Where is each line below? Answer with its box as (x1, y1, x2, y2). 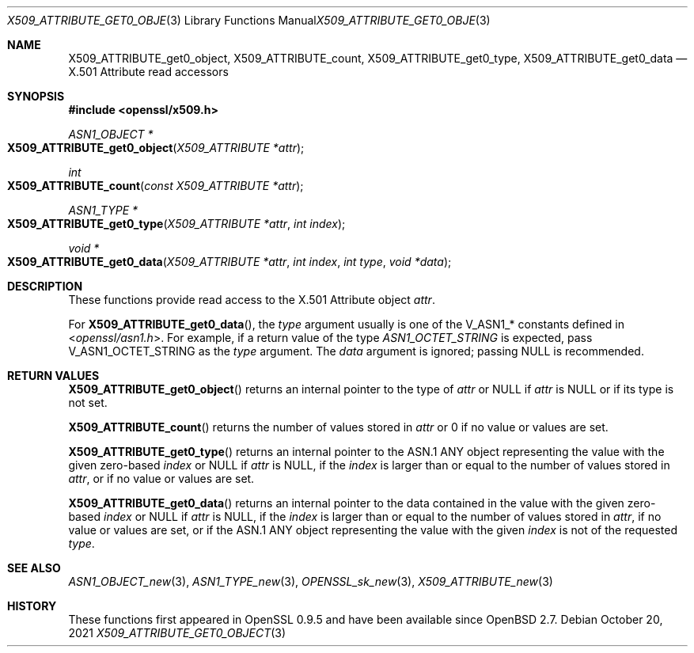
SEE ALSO (7, 561, 61, 575)
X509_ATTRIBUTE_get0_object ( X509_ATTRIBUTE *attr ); (7, 141, 305, 154)
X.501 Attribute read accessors (68, 65, 229, 78)
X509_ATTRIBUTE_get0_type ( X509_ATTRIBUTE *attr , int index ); (7, 217, 346, 230)
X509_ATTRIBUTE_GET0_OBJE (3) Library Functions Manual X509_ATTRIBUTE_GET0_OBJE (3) (7, 13, 491, 27)
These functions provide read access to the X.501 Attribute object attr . (68, 293, 435, 306)
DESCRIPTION (7, 279, 83, 293)
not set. (68, 396, 108, 409)
